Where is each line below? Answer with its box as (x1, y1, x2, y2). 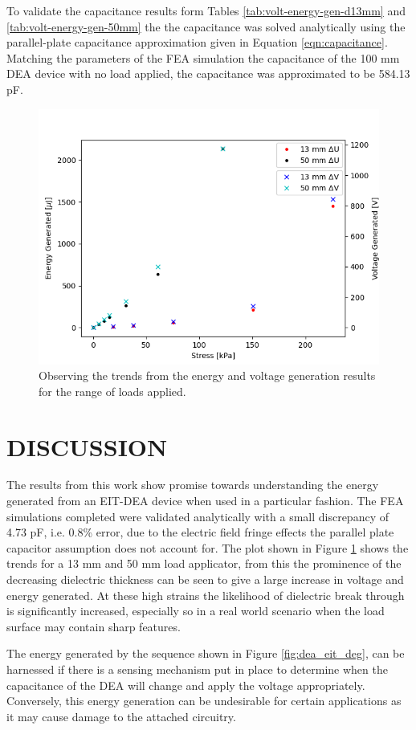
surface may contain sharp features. (6, 618, 181, 634)
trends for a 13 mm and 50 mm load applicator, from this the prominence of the (6, 555, 402, 572)
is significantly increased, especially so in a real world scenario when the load (6, 602, 385, 619)
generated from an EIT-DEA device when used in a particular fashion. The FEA (6, 492, 404, 509)
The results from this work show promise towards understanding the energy (6, 476, 379, 493)
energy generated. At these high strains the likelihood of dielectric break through (6, 586, 405, 603)
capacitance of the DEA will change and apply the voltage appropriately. (6, 676, 365, 693)
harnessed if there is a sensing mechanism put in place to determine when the (6, 661, 388, 677)
